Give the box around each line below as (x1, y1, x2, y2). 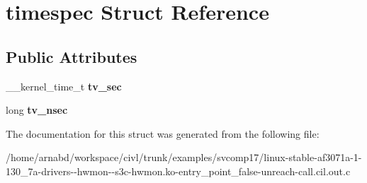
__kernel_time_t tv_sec (6, 78, 122, 93)
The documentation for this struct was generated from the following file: (6, 126, 320, 141)
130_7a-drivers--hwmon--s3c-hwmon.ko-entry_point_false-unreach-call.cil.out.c (6, 163, 351, 178)
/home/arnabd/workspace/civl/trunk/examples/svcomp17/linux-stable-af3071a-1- (6, 150, 362, 165)
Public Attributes (6, 45, 137, 67)
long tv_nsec (6, 102, 68, 117)
